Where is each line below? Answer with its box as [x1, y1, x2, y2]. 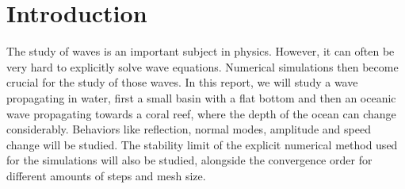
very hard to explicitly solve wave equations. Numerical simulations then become [6, 58, 399, 75]
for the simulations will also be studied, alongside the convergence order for [6, 152, 373, 168]
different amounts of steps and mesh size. [6, 167, 206, 183]
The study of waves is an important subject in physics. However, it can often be [6, 43, 395, 60]
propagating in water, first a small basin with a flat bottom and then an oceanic [6, 89, 396, 106]
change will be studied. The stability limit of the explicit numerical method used [6, 136, 398, 152]
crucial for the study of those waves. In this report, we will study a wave [6, 74, 358, 91]
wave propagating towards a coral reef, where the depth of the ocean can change [6, 105, 396, 121]
